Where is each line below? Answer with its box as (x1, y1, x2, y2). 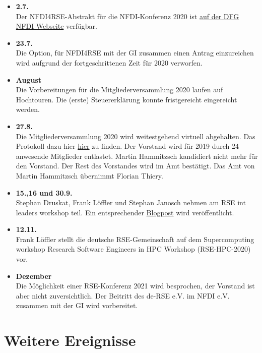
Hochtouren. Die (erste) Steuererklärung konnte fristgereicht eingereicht (16, 94, 237, 104)
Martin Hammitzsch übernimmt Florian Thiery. (16, 170, 163, 181)
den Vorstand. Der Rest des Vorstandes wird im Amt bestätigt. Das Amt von (16, 160, 255, 171)
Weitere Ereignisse (4, 330, 136, 350)
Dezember (16, 270, 52, 281)
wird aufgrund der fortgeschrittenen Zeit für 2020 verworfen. (16, 57, 203, 68)
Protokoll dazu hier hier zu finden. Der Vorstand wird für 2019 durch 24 (16, 141, 239, 151)
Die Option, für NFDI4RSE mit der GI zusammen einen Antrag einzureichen (16, 47, 254, 58)
